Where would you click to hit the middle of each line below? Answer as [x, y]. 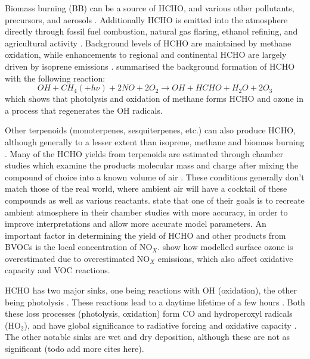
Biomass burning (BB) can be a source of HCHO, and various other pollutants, [150, 8]
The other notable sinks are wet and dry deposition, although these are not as [148, 337]
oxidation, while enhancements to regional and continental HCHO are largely [146, 54]
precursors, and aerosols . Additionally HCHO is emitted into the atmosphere [146, 19]
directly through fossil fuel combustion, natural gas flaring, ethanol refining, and [151, 31]
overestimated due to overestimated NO [77, 258]
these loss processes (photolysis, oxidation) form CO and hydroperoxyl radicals [149, 313]
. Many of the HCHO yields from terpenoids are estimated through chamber [144, 153]
